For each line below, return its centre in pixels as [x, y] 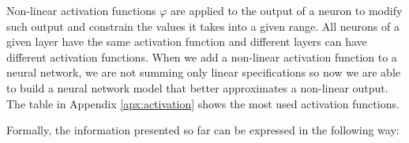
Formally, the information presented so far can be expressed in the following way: [203, 130]
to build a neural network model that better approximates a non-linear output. [197, 87]
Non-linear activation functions [81, 10]
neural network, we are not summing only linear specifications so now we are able [204, 72]
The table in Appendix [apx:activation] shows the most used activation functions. [203, 103]
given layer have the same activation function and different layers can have [187, 41]
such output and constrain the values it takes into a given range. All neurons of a [203, 26]
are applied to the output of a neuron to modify [287, 10]
